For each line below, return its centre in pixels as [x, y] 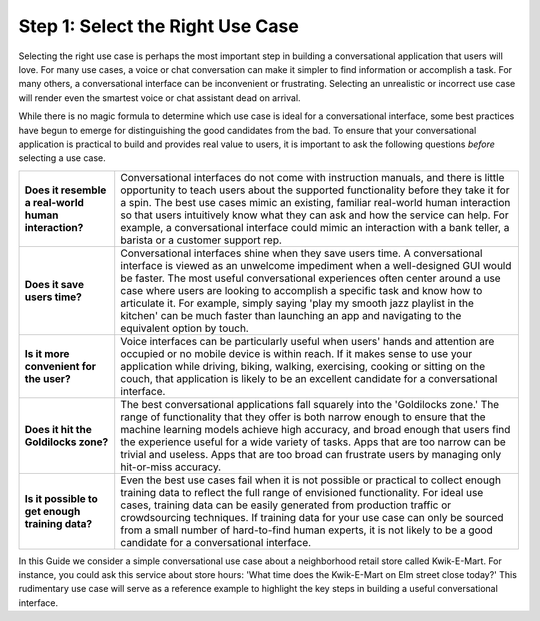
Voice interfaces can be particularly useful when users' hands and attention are [307, 341]
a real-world [54, 202]
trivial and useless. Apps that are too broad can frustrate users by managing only [311, 454]
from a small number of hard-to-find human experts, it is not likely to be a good [307, 530]
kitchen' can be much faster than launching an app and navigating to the [291, 315]
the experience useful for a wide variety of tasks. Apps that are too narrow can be [313, 442]
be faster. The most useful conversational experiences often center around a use [310, 278]
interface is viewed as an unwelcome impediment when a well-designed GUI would [316, 265]
